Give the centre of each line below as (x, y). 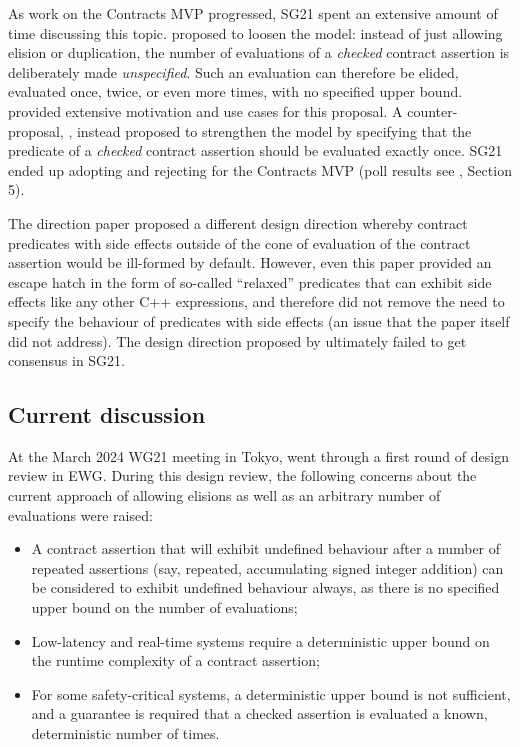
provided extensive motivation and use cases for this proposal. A (205, 110)
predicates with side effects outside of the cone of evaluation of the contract (239, 242)
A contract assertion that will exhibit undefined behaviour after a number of (266, 548)
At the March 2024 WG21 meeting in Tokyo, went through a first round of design (258, 455)
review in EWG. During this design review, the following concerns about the (242, 475)
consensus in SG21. (66, 360)
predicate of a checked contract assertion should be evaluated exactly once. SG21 (255, 150)
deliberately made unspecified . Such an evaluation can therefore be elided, (233, 71)
